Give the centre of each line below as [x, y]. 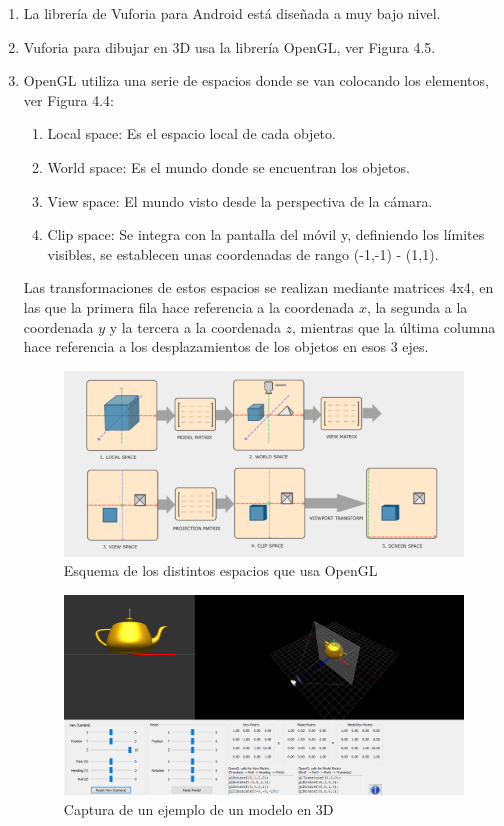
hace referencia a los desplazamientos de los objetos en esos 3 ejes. [226, 346]
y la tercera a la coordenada [195, 326]
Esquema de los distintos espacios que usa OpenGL [220, 570]
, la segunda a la [417, 306]
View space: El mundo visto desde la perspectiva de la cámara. [240, 200]
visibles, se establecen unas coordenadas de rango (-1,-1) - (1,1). [243, 253]
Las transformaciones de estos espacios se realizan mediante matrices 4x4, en [258, 287]
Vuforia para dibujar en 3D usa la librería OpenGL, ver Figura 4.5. [229, 46]
